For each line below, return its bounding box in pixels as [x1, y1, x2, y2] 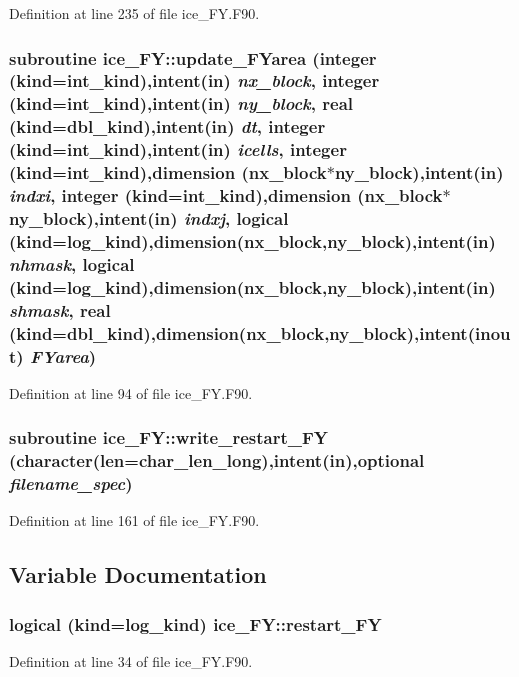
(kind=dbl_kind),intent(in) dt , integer [9, 114, 326, 139]
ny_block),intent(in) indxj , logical [9, 205, 289, 230]
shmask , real [9, 297, 111, 322]
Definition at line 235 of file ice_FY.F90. [9, 3, 260, 23]
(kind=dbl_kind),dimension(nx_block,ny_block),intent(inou [9, 320, 511, 345]
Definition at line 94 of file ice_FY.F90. [9, 382, 253, 403]
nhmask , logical [9, 251, 135, 276]
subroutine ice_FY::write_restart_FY [9, 425, 329, 450]
